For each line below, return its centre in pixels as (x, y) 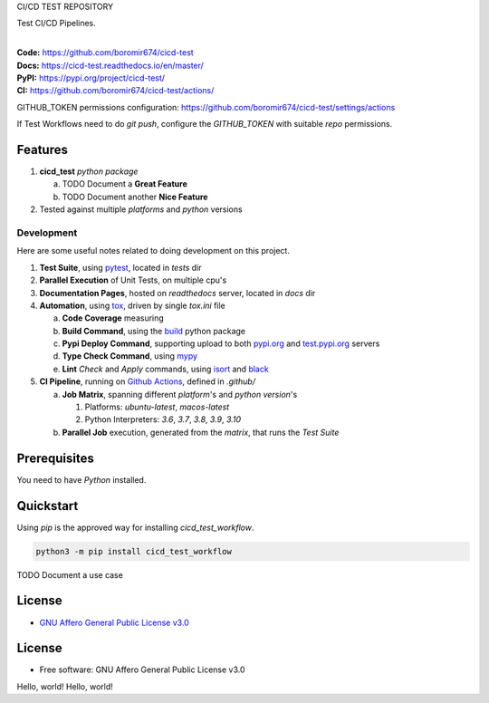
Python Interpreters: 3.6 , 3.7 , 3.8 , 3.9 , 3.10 (163, 419)
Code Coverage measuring (113, 318)
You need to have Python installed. (81, 479)
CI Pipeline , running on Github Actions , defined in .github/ (147, 381)
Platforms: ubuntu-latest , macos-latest (157, 407)
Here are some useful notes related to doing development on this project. (153, 251)
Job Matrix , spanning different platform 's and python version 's (180, 394)
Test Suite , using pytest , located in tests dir (121, 267)
